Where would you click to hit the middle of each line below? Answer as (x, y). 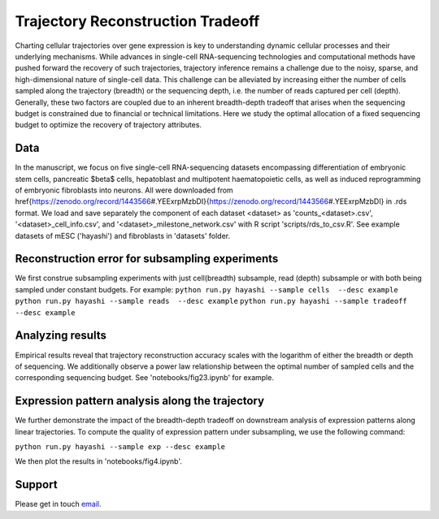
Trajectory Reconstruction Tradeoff (137, 21)
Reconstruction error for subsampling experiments (147, 259)
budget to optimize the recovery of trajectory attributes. (109, 125)
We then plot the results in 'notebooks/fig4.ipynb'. (99, 461)
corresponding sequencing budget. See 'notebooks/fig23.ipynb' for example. (144, 378)
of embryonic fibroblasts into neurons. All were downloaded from (124, 190)
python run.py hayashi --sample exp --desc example (120, 446)
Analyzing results (61, 336)
